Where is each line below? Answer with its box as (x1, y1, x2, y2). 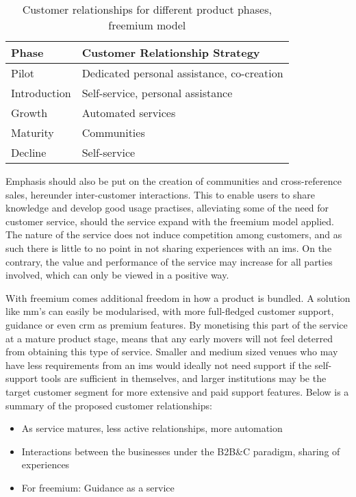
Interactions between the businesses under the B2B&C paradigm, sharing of (21, 444, 340, 458)
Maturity (11, 125, 54, 140)
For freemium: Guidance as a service (21, 480, 175, 494)
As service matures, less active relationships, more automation (21, 421, 283, 435)
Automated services (81, 105, 176, 120)
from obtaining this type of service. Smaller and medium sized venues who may (5, 344, 338, 359)
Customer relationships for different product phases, (22, 1, 272, 17)
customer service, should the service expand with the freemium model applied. (5, 214, 334, 228)
